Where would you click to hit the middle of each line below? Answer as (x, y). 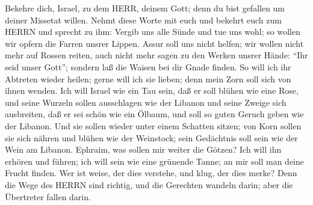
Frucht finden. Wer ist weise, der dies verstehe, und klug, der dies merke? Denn (151, 173)
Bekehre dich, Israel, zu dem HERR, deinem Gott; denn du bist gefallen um (145, 8)
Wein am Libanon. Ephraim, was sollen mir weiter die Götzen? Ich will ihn (143, 149)
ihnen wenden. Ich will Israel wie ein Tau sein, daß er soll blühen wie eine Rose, (152, 90)
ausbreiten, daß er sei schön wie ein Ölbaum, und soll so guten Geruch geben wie (154, 114)
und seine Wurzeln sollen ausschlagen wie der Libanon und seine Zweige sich (146, 102)
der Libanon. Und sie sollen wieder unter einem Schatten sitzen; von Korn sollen (153, 125)
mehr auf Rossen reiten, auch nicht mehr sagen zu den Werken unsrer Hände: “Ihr (156, 55)
